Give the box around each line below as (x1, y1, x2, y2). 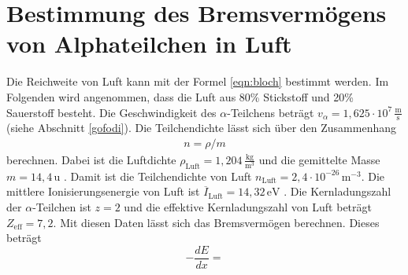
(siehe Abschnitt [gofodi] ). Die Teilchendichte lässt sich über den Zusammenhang (6, 119, 396, 136)
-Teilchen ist (32, 198, 91, 214)
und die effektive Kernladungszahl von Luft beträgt (124, 198, 372, 214)
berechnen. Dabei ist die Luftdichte (6, 151, 176, 167)
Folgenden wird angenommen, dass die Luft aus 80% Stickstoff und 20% (6, 88, 354, 104)
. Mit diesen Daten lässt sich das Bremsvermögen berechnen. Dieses (53, 214, 380, 230)
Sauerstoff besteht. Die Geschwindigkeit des (6, 104, 217, 120)
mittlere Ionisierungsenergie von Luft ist (6, 183, 200, 200)
